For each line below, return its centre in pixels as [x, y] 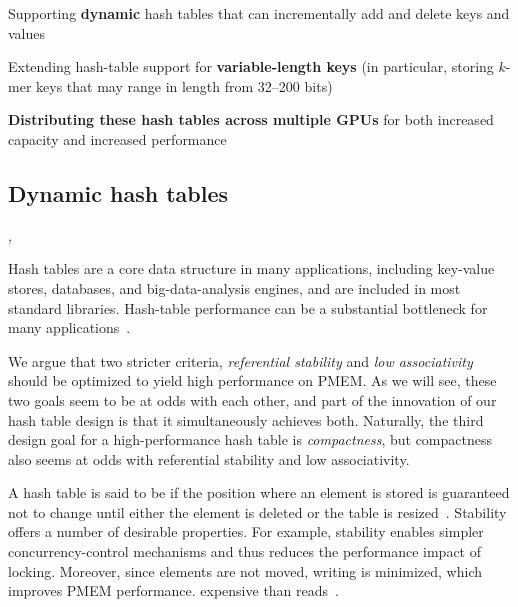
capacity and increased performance [117, 138]
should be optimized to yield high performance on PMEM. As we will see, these [252, 380]
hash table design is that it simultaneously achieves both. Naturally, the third [246, 419]
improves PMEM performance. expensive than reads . [173, 590]
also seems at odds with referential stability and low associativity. [209, 458]
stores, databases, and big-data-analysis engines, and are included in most [234, 287]
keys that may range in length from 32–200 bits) [184, 85]
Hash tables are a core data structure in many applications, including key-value [251, 268]
